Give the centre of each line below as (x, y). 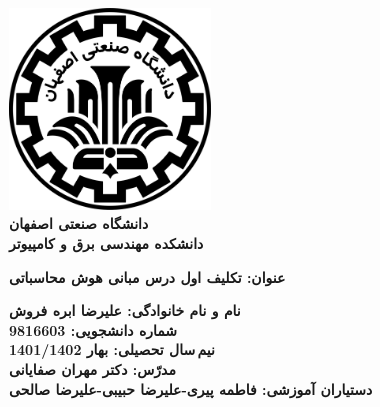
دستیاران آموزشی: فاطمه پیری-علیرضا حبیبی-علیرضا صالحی (191, 388)
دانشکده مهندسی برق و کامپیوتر (106, 242)
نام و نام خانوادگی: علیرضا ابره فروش (125, 310)
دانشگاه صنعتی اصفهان (79, 223)
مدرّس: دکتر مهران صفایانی (92, 368)
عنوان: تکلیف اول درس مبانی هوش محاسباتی (147, 276)
